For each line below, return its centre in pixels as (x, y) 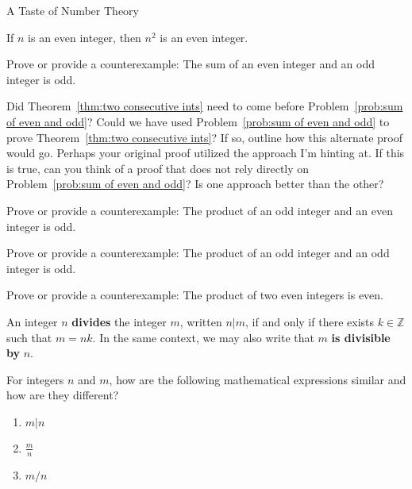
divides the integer (119, 321)
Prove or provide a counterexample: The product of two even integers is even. (195, 295)
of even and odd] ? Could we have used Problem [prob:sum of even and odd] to (198, 121)
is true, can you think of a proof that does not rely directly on (158, 168)
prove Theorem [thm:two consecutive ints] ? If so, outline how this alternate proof (205, 137)
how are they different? (63, 395)
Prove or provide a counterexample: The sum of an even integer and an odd (191, 64)
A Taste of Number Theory (73, 10)
